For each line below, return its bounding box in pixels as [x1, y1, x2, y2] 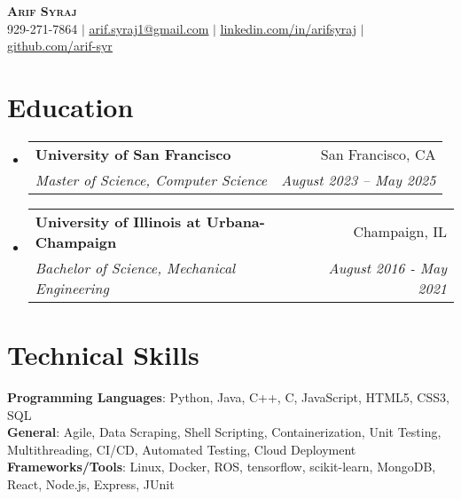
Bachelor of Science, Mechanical [35, 257, 236, 278]
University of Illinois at [35, 210, 201, 232]
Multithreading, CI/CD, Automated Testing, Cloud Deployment [7, 440, 356, 458]
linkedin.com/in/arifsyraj [220, 19, 357, 37]
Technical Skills [7, 337, 199, 373]
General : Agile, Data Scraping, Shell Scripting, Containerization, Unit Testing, [7, 423, 441, 441]
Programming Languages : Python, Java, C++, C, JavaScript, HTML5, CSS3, [7, 388, 449, 407]
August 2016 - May [328, 257, 447, 278]
